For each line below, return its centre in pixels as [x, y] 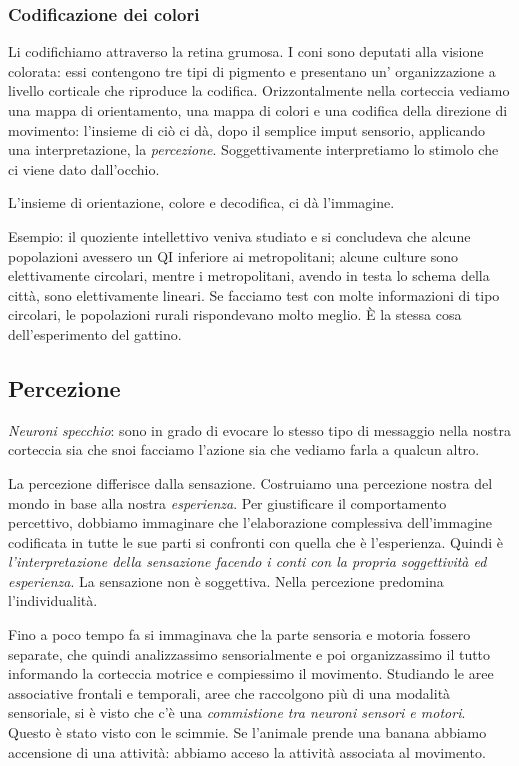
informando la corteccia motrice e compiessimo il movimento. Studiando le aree [251, 673]
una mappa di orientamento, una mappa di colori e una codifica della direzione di [258, 110]
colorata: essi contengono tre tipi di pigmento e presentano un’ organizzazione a [252, 70]
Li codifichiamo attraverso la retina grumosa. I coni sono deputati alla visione [246, 51]
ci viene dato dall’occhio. [84, 168]
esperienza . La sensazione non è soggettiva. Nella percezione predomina [226, 580]
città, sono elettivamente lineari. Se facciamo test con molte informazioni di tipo [254, 294]
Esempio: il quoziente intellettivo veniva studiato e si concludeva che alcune [239, 235]
